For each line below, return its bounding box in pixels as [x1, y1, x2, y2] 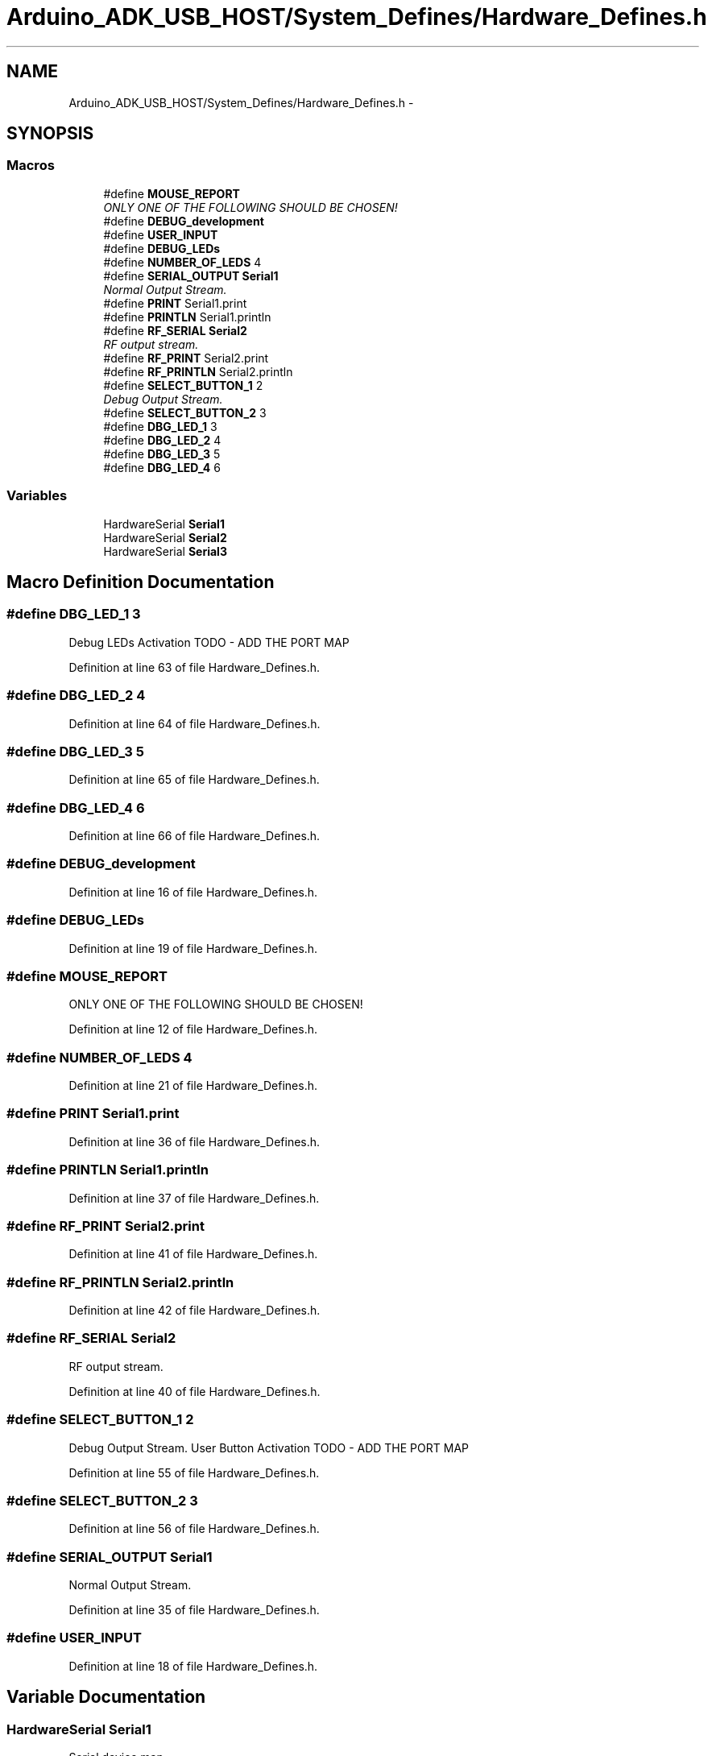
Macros [6, 157, 55, 174]
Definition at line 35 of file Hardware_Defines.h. [68, 1603, 320, 1617]
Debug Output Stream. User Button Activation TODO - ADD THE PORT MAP [68, 1440, 469, 1455]
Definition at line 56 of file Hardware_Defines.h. [68, 1522, 320, 1536]
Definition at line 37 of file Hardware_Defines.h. [68, 1191, 320, 1205]
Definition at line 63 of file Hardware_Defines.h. [68, 660, 321, 674]
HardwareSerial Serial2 [103, 530, 227, 545]
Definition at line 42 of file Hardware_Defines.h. [68, 1303, 321, 1318]
